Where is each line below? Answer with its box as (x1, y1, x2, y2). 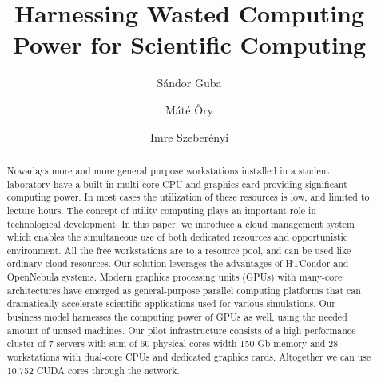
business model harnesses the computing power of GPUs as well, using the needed (6, 310, 347, 324)
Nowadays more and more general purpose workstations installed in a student (6, 163, 330, 177)
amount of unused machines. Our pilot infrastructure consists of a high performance (6, 323, 356, 337)
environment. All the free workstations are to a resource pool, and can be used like (6, 243, 351, 257)
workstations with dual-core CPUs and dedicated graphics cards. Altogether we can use (6, 350, 371, 364)
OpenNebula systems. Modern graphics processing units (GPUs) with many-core (6, 270, 343, 284)
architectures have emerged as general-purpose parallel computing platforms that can (6, 283, 361, 297)
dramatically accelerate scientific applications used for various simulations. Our (6, 297, 335, 310)
